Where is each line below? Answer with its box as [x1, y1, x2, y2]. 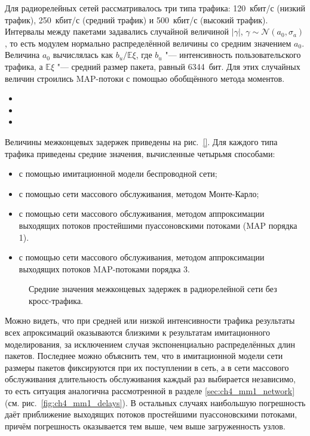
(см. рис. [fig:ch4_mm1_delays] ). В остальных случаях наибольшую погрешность [5, 396, 306, 409]
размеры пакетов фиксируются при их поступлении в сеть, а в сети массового [5, 361, 289, 373]
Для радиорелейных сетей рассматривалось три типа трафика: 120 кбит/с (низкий [5, 2, 306, 14]
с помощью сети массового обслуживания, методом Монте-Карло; [19, 187, 259, 199]
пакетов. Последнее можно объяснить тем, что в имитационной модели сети [5, 349, 283, 362]
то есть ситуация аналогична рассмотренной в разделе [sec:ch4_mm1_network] [5, 385, 295, 397]
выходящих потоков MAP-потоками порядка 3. [19, 262, 190, 275]
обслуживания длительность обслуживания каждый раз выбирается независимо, [5, 373, 296, 385]
